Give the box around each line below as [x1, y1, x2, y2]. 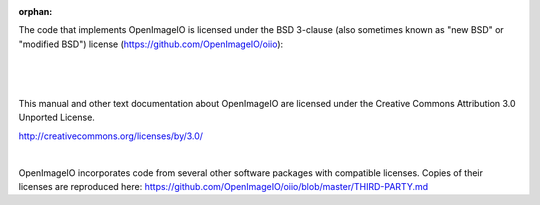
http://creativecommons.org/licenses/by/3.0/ [18, 130, 204, 142]
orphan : [18, 6, 53, 17]
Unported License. [18, 111, 95, 124]
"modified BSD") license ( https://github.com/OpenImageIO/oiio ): [18, 38, 284, 50]
